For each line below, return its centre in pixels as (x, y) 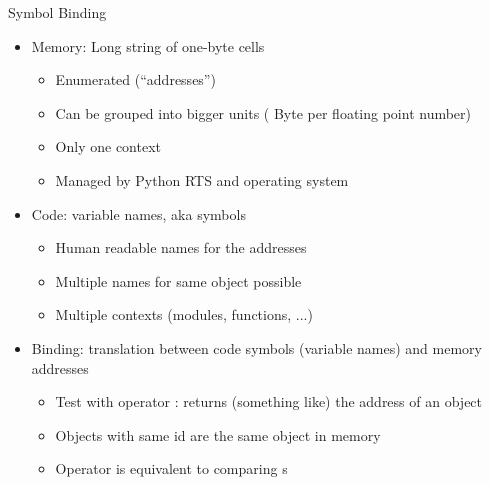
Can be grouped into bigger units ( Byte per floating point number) (263, 112)
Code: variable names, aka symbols (138, 213)
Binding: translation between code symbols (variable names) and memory (256, 347)
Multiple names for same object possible (178, 280)
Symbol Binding (57, 12)
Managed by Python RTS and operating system (202, 179)
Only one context (108, 146)
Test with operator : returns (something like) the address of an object (269, 401)
